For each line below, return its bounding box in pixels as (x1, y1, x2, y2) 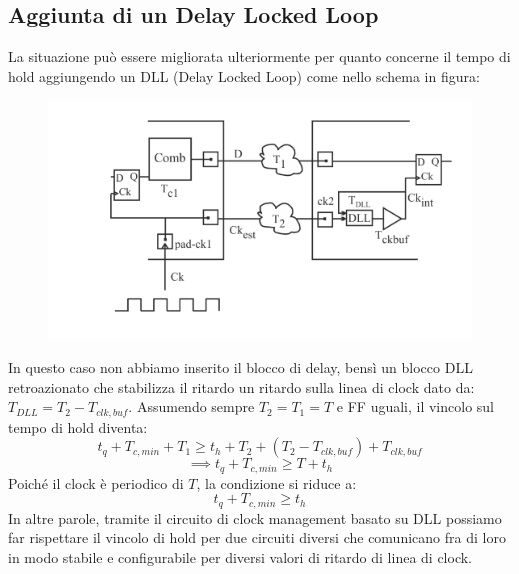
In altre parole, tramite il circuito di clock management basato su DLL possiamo (8, 507, 502, 528)
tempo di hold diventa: (8, 416, 148, 437)
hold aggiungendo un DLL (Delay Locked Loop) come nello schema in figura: (8, 65, 480, 86)
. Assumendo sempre (128, 396, 255, 417)
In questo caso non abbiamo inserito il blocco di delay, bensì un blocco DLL (8, 357, 473, 378)
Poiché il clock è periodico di (8, 472, 184, 493)
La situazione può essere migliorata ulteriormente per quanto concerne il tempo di (8, 46, 511, 67)
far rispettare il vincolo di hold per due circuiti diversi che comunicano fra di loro (8, 527, 506, 548)
